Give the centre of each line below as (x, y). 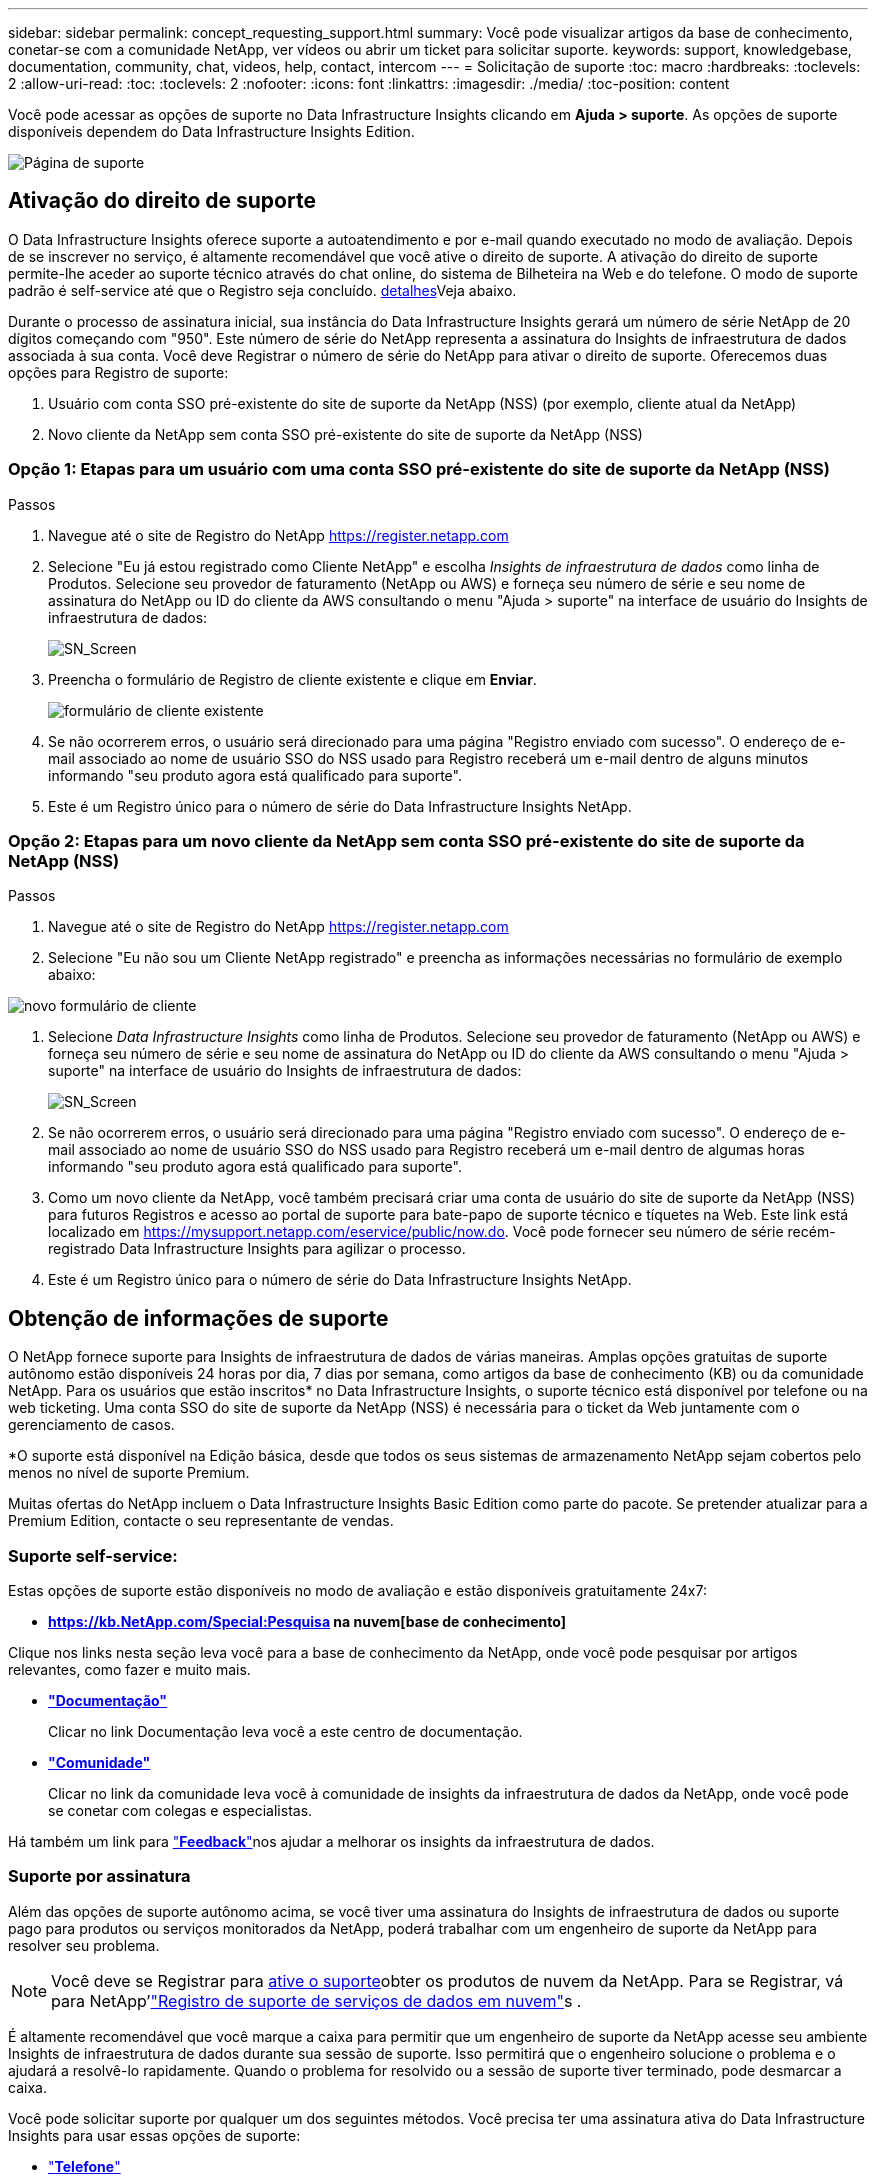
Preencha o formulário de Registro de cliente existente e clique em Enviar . (292, 679)
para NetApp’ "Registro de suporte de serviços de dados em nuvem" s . (316, 2000)
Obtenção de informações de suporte (198, 1318)
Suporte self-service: (93, 1555)
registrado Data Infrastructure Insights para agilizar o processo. (257, 1249)
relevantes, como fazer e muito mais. (129, 1669)
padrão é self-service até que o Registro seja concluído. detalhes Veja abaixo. (262, 290)
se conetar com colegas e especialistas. (180, 1810)
